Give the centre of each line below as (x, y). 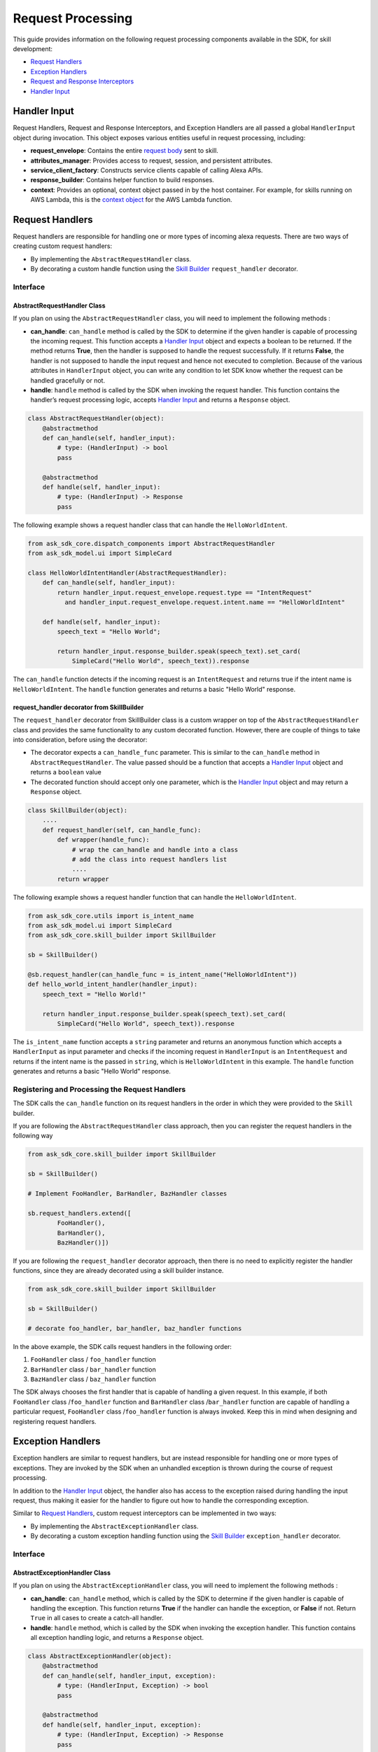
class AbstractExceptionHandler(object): (100, 1656)
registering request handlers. (55, 1421)
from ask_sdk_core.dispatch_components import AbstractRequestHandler (152, 543)
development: (33, 48)
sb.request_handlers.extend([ (79, 1213)
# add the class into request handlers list (149, 859)
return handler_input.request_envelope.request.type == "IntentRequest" (184, 593)
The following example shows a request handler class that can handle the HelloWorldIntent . (150, 525)
